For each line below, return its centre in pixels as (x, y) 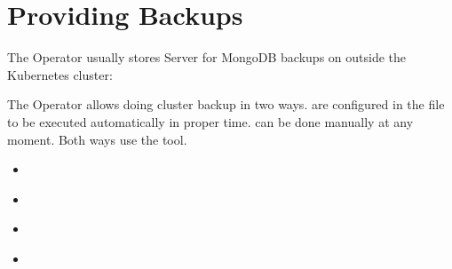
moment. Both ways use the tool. (97, 139)
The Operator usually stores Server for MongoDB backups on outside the (207, 57)
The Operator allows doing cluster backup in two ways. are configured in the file (226, 104)
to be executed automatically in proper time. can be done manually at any (210, 121)
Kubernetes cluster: (60, 74)
